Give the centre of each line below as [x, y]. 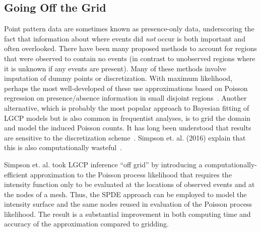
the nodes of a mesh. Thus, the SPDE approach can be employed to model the [125, 194]
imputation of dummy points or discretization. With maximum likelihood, [118, 78]
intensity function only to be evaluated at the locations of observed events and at [129, 184]
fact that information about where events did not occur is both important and [125, 38]
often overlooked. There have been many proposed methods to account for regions [130, 48]
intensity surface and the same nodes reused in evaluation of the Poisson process [128, 204]
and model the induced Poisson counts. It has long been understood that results [128, 128]
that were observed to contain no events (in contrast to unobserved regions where [130, 58]
